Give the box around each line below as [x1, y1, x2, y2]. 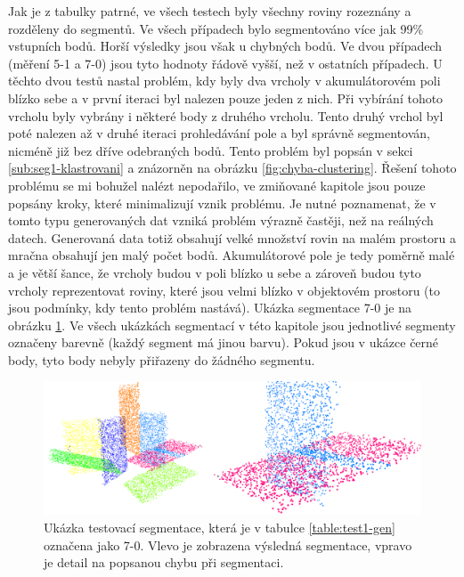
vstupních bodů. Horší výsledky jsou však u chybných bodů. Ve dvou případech [8, 37, 443, 55]
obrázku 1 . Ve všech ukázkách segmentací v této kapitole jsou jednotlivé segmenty [8, 315, 456, 334]
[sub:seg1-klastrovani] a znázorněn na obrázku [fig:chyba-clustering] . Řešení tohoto [8, 158, 457, 177]
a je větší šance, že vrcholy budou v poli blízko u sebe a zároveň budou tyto [8, 263, 421, 281]
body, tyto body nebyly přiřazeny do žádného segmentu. [8, 350, 315, 369]
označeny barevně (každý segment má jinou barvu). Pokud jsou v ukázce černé [8, 333, 439, 352]
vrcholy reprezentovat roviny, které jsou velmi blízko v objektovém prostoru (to [8, 280, 440, 299]
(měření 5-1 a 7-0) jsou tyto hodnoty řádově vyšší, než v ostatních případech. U [8, 53, 443, 72]
